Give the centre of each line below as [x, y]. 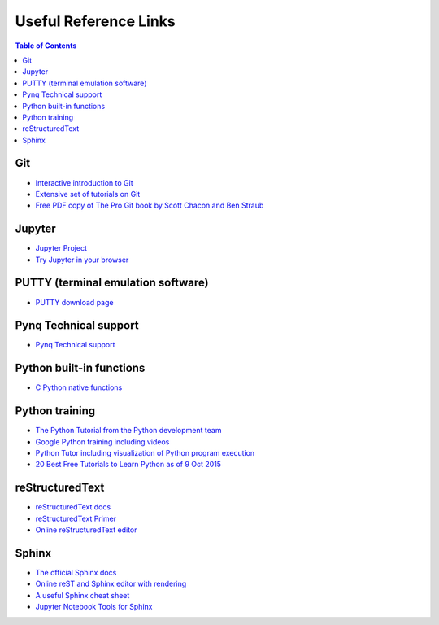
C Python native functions [79, 387]
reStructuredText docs [73, 507]
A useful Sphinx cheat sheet [83, 595]
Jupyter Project [61, 248]
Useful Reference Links [95, 21]
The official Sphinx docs [76, 573]
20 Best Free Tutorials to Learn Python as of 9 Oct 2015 [128, 465]
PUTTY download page [74, 302]
